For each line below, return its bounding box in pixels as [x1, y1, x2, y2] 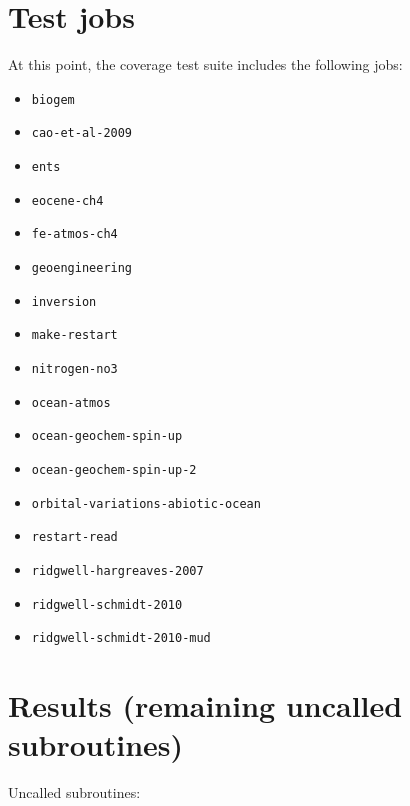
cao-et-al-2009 [31, 126, 133, 141]
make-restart [31, 328, 118, 343]
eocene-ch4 [31, 193, 104, 208]
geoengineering [31, 261, 133, 275]
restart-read [31, 530, 118, 545]
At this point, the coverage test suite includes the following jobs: [8, 54, 403, 75]
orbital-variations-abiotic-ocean [31, 496, 261, 511]
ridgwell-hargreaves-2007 [31, 563, 204, 578]
